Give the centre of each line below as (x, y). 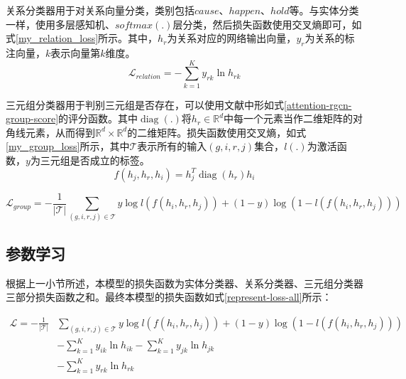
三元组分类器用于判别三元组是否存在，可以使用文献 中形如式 (145, 104)
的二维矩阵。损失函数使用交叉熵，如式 (217, 132)
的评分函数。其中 (98, 118)
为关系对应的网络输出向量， (232, 38)
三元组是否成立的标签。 (95, 160)
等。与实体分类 (324, 10)
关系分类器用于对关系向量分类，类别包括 (100, 10)
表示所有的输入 (172, 146)
